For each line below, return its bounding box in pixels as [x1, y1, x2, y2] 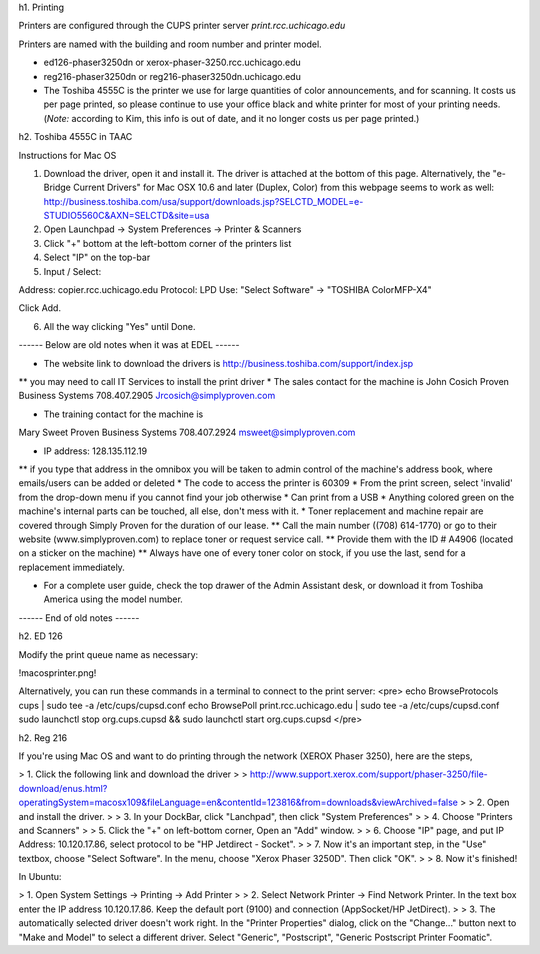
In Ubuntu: [18, 871, 62, 883]
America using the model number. [43, 593, 184, 605]
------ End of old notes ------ [18, 611, 140, 624]
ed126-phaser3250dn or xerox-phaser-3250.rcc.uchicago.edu [43, 56, 302, 69]
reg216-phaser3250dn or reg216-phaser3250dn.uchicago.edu [43, 70, 302, 82]
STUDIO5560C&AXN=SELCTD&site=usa [43, 210, 210, 222]
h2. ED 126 [18, 630, 64, 642]
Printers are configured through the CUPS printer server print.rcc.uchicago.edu [18, 20, 346, 32]
